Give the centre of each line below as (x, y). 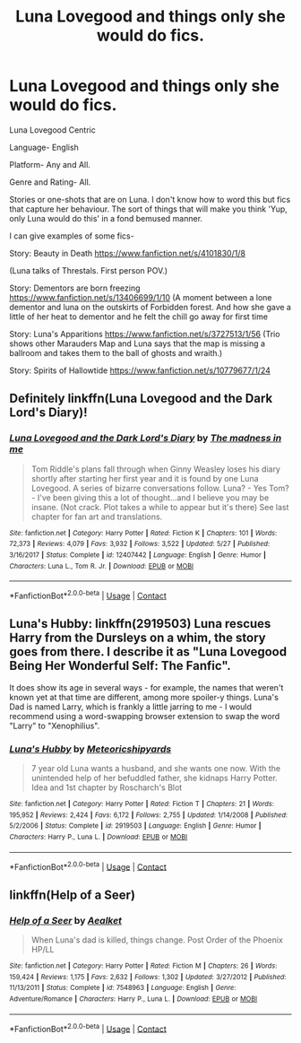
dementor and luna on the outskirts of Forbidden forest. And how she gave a (150, 307)
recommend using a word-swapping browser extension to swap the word (145, 716)
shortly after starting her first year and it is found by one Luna (145, 478)
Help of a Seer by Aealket (66, 920)
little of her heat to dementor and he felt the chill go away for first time (139, 317)
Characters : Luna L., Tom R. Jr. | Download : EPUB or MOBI (102, 566)
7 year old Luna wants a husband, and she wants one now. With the (156, 769)
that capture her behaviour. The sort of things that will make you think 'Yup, (149, 209)
